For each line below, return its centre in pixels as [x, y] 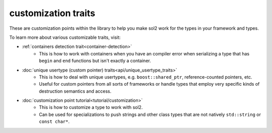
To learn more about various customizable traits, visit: [65, 37]
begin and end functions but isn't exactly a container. [95, 61]
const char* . [54, 121]
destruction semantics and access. [75, 91]
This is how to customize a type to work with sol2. [91, 107]
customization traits [52, 13]
